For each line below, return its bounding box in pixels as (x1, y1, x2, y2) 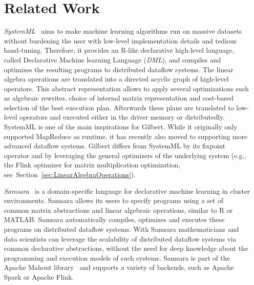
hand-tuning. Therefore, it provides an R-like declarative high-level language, (4, 45, 234, 55)
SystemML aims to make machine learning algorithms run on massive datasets (4, 26, 242, 36)
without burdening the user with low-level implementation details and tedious (4, 35, 237, 45)
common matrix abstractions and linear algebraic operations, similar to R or (4, 204, 233, 215)
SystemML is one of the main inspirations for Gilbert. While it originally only (4, 122, 237, 132)
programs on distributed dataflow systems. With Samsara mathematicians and (4, 224, 239, 234)
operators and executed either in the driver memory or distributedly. (19, 112, 225, 122)
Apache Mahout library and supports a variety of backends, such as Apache (4, 262, 234, 272)
